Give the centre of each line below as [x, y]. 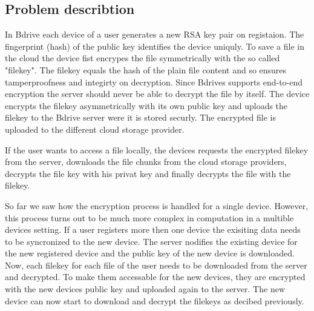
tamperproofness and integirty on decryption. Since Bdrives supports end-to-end [154, 82]
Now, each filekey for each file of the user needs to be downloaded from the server [156, 265]
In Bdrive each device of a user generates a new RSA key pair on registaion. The [155, 34]
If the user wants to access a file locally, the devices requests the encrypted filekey [157, 149]
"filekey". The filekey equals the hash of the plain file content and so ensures [146, 69]
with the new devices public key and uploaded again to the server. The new [145, 289]
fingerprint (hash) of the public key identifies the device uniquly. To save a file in [155, 46]
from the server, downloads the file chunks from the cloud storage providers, [146, 162]
